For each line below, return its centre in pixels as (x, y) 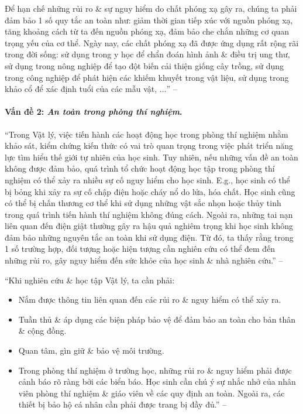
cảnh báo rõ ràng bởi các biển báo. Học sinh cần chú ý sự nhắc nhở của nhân (157, 382)
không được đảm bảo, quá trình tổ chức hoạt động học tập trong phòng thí (140, 168)
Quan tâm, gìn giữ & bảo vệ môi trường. (91, 350)
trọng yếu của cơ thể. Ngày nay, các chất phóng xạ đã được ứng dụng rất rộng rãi (152, 42)
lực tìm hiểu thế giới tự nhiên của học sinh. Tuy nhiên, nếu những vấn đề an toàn (151, 157)
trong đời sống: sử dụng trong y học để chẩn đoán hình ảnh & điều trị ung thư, (147, 54)
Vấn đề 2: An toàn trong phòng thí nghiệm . (94, 112)
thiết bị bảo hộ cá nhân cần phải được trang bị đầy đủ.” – (122, 404)
